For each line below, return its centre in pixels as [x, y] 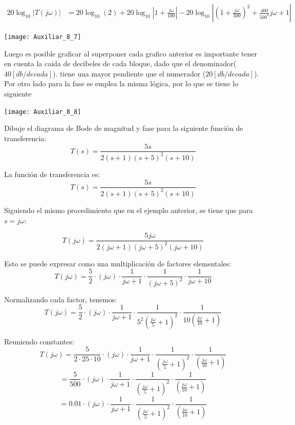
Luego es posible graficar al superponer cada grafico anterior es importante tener [131, 53]
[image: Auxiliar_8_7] [43, 37]
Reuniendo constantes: [39, 341]
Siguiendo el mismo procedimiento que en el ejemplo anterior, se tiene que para [129, 210]
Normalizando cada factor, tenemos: [61, 299]
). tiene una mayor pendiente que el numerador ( [129, 73]
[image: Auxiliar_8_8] [43, 112]
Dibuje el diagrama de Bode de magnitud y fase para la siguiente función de [124, 128]
